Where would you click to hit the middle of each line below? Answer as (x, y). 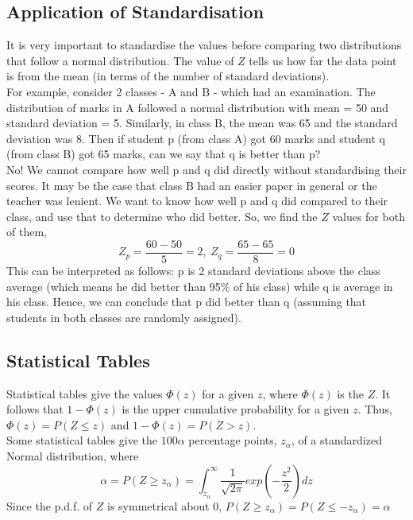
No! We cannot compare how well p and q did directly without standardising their (206, 169)
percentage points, (233, 440)
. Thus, (375, 409)
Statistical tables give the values (85, 393)
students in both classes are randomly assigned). (124, 317)
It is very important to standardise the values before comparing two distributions (204, 45)
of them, (27, 232)
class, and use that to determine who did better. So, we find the (162, 216)
